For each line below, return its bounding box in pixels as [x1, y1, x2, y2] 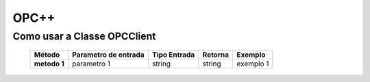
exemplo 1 [236, 59, 269, 68]
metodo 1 [34, 59, 64, 68]
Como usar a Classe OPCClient [12, 30, 156, 42]
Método [34, 50, 60, 59]
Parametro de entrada [72, 50, 145, 59]
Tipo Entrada [151, 50, 195, 59]
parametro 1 [72, 59, 111, 68]
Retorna [202, 50, 230, 59]
